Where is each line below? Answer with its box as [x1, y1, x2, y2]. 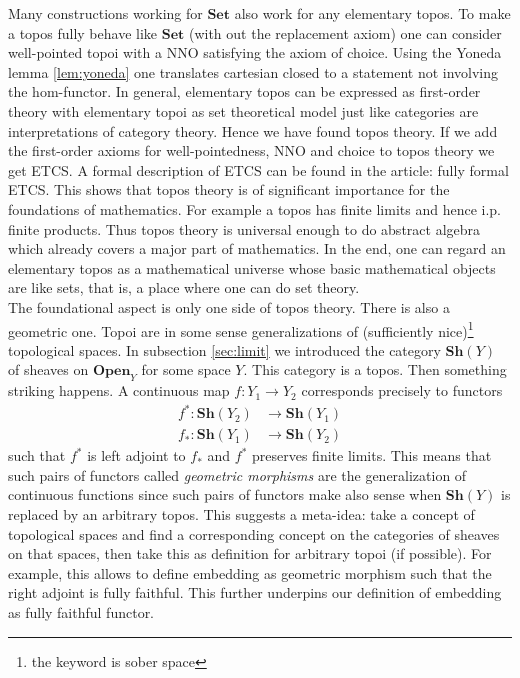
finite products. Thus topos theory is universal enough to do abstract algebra [8, 218, 481, 239]
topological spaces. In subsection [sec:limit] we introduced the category [8, 339, 441, 360]
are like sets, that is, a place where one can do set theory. [8, 277, 360, 298]
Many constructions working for [8, 3, 203, 23]
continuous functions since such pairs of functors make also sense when [8, 484, 442, 505]
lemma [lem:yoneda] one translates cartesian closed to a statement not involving [8, 61, 499, 82]
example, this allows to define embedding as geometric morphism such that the [8, 562, 492, 583]
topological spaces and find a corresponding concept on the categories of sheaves [8, 523, 500, 544]
